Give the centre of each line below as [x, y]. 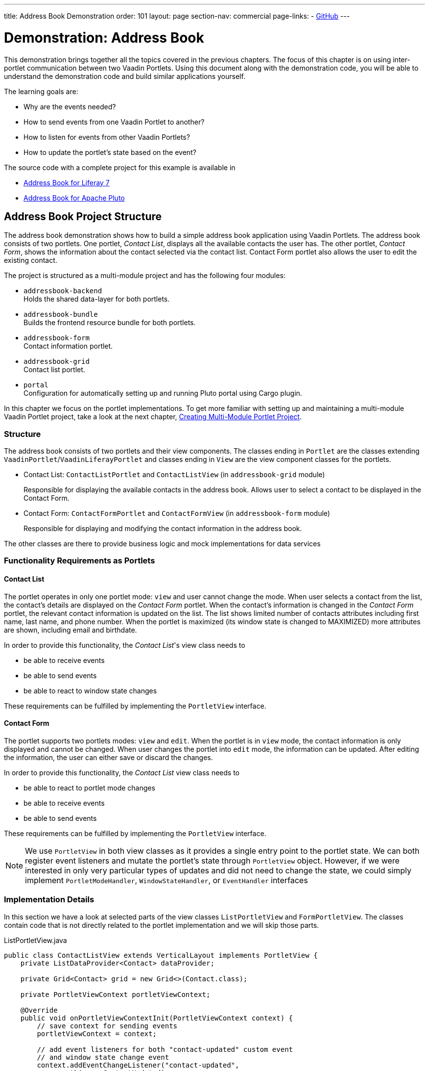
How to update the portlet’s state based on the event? [110, 152]
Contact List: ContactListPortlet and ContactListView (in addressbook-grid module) [174, 475]
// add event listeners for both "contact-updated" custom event [165, 1049]
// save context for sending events [107, 1026]
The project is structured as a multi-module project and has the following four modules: [145, 276]
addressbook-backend [63, 291]
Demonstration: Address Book [104, 38]
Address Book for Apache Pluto [74, 198]
